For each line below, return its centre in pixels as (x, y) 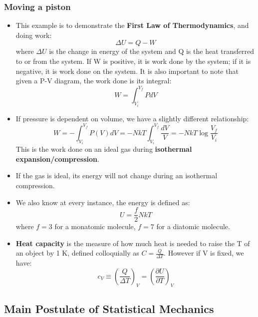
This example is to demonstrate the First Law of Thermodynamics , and (132, 25)
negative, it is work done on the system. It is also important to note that (127, 71)
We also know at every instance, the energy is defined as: (103, 202)
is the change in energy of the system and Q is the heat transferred (151, 51)
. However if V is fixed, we (204, 253)
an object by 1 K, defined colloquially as (77, 253)
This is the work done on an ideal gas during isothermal (104, 149)
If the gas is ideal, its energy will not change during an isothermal (117, 175)
